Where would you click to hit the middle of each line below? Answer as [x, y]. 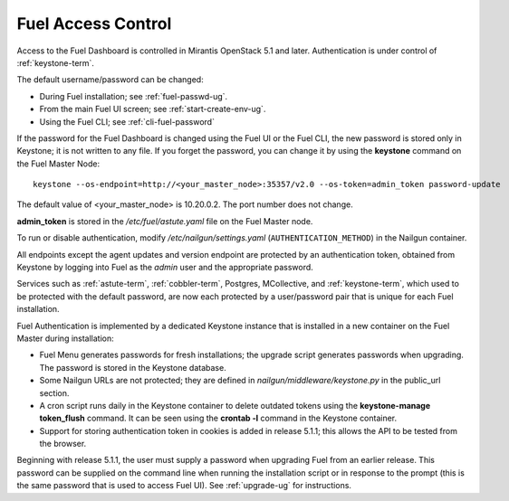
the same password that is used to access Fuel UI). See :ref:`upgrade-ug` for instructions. [184, 486]
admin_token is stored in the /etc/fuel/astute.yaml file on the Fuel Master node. [165, 221]
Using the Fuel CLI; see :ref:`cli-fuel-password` [127, 121]
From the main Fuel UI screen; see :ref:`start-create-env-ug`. [153, 109]
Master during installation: [66, 338]
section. [54, 392]
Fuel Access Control [94, 24]
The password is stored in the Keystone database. [133, 367]
